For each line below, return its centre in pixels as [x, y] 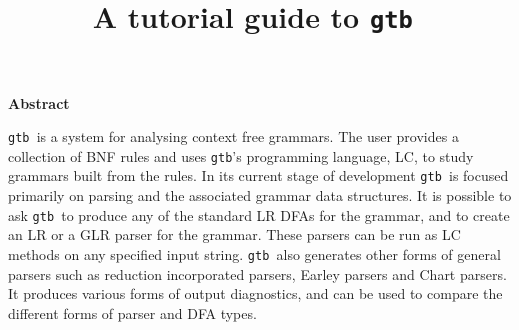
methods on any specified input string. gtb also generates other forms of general [254, 253]
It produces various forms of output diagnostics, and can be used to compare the [255, 293]
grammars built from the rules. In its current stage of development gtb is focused [258, 175]
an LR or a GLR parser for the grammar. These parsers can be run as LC [234, 234]
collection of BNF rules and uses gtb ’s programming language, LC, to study [241, 155]
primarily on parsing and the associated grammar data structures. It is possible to [260, 195]
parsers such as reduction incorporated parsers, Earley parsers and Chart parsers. [257, 273]
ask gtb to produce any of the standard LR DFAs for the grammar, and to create [259, 214]
